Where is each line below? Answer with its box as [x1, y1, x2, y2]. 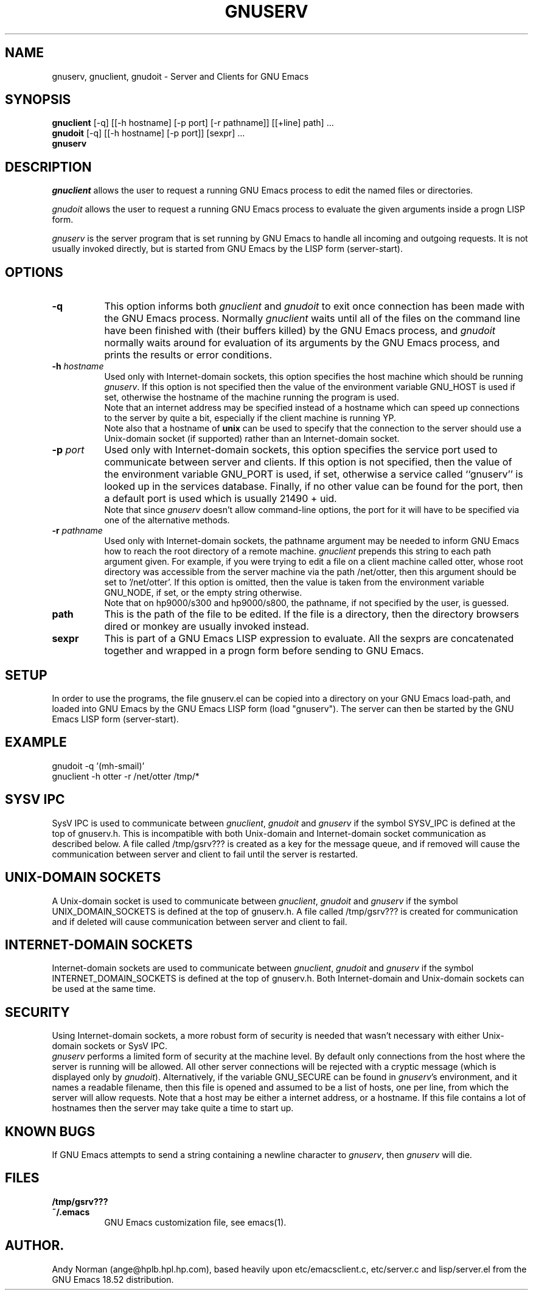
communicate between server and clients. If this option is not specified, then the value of [104, 456, 512, 469]
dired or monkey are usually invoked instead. [104, 620, 309, 633]
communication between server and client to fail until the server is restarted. [52, 848, 358, 859]
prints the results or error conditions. [104, 349, 273, 361]
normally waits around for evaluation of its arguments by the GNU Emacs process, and [104, 337, 500, 349]
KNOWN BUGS [5, 1123, 96, 1139]
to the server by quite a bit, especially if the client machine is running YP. [104, 413, 396, 424]
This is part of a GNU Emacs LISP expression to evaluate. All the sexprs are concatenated [104, 632, 514, 645]
